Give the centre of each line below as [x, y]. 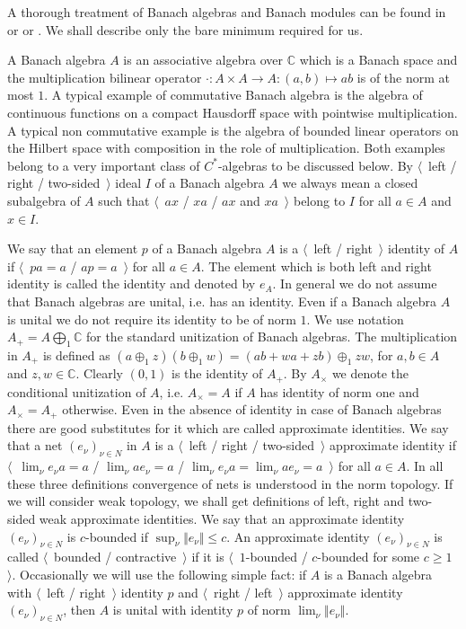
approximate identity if [393, 445]
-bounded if [117, 536]
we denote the [370, 373]
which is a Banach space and [378, 60]
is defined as [76, 354]
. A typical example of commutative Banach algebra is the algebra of [233, 95]
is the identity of [217, 373]
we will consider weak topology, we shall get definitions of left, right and [206, 501]
